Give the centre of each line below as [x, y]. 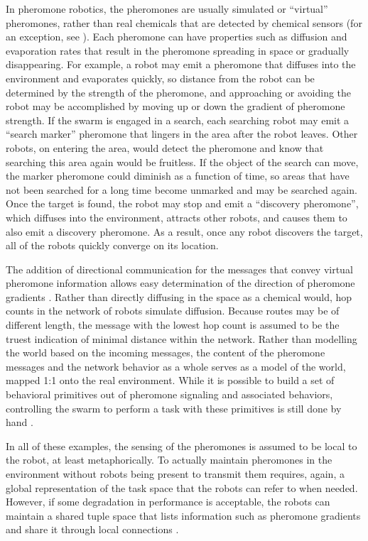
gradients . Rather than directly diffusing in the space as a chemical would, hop [179, 296]
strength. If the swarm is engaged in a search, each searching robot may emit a [178, 120]
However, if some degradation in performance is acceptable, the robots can [168, 502]
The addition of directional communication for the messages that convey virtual [179, 269]
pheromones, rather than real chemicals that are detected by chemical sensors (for [184, 22]
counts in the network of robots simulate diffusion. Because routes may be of [173, 311]
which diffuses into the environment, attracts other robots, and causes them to [177, 217]
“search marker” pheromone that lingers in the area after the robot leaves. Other [182, 134]
